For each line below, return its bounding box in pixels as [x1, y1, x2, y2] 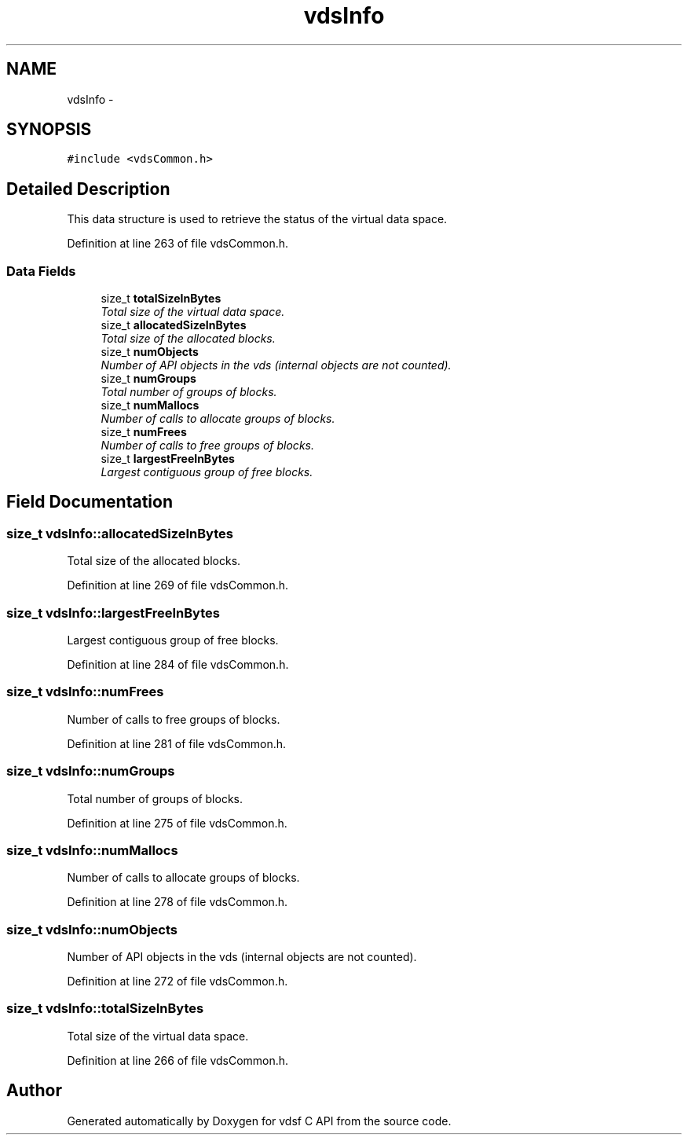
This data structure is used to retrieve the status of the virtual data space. [67, 212, 448, 226]
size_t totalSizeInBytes [101, 292, 221, 306]
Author [6, 1080, 62, 1101]
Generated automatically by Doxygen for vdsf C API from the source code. [67, 1113, 452, 1128]
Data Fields [6, 262, 76, 279]
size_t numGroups [101, 372, 196, 386]
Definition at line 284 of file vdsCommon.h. [67, 658, 289, 671]
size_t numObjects [101, 345, 199, 359]
